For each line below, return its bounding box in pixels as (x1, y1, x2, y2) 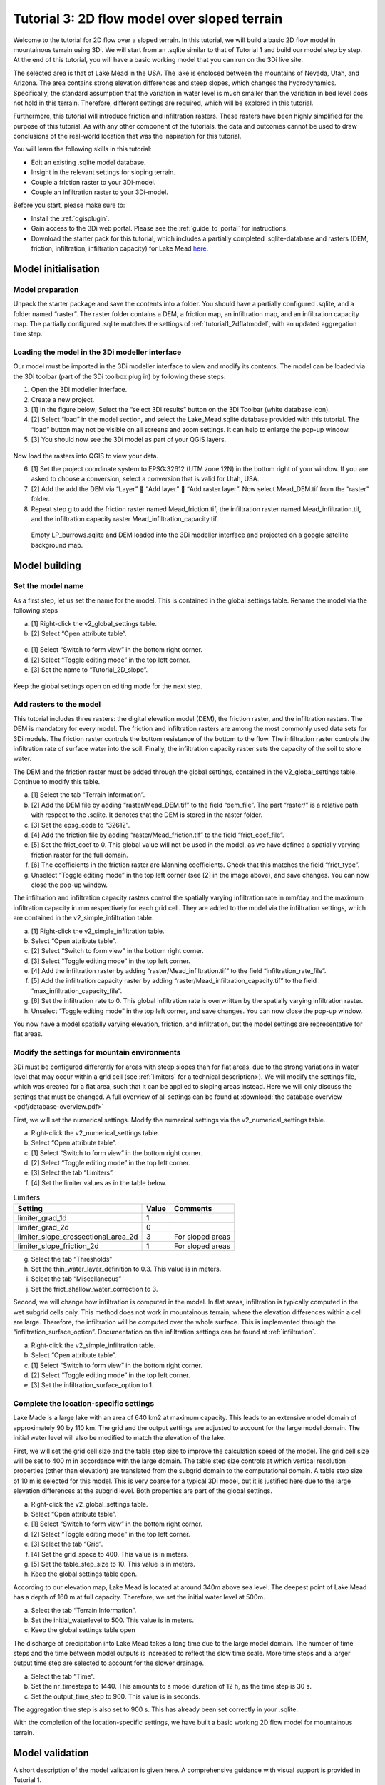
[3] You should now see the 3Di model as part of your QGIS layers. (31, 436, 227, 444)
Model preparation (13, 284, 79, 294)
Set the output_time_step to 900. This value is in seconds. (31, 1692, 201, 1701)
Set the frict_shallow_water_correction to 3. (31, 1284, 158, 1293)
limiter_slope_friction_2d (17, 1241, 99, 1251)
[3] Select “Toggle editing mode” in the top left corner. (31, 957, 190, 965)
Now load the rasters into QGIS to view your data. (13, 451, 159, 460)
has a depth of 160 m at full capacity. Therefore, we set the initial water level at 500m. (13, 1593, 265, 1602)
